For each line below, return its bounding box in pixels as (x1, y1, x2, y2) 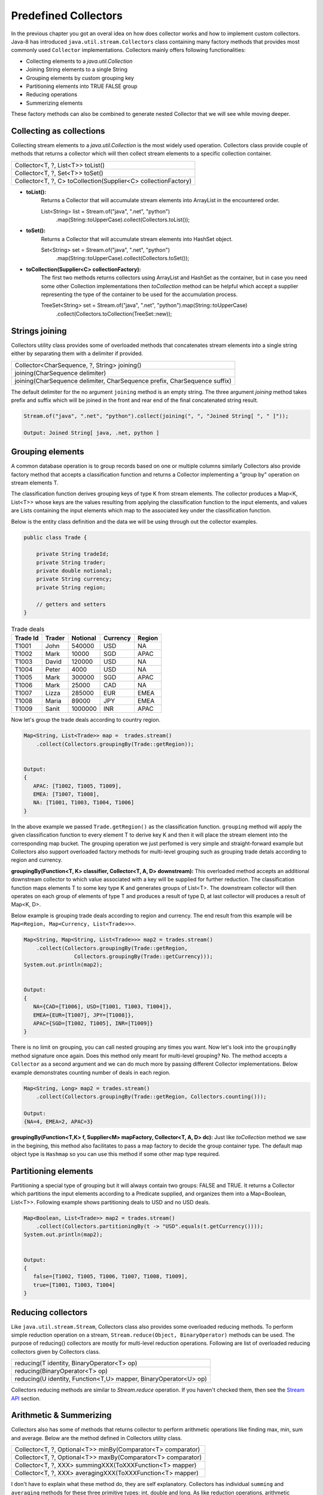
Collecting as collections (11, 126, 105, 136)
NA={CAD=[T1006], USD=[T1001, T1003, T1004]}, (33, 1003, 172, 1010)
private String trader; (36, 559, 106, 566)
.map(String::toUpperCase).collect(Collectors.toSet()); (56, 255, 190, 262)
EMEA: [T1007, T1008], (33, 791, 100, 798)
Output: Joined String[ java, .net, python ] (23, 429, 160, 436)
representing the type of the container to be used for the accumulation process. (41, 291, 238, 298)
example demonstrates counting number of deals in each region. (11, 1069, 170, 1076)
